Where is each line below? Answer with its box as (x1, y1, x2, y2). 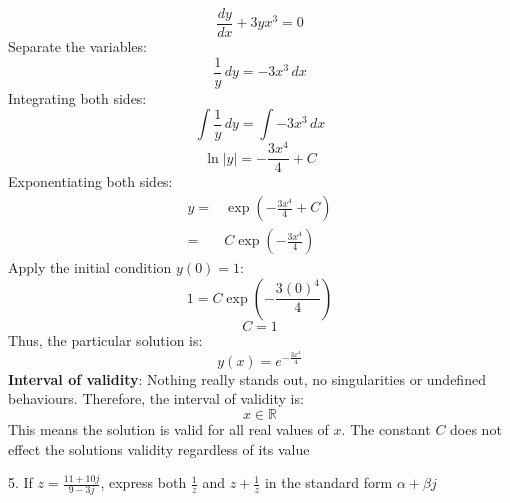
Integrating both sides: (8, 87, 147, 108)
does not (450, 418, 502, 439)
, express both (100, 472, 187, 493)
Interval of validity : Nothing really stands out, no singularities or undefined (8, 368, 486, 389)
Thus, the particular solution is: (8, 329, 203, 350)
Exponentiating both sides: (8, 171, 173, 192)
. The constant (341, 418, 431, 439)
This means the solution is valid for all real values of (8, 418, 329, 439)
